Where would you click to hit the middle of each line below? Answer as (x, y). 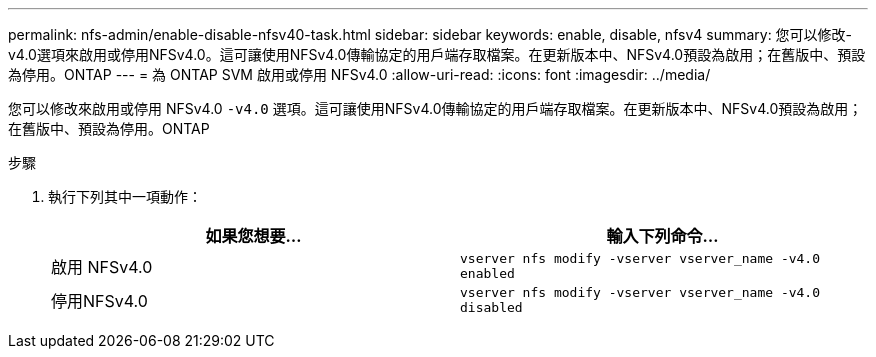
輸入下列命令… (662, 236)
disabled (491, 307)
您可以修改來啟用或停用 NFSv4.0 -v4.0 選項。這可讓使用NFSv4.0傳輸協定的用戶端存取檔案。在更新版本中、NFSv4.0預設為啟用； (435, 108)
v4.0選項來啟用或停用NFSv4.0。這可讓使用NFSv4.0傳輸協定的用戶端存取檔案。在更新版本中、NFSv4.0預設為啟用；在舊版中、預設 (437, 54)
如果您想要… (253, 236)
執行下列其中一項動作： (125, 196)
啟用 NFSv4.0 (102, 267)
